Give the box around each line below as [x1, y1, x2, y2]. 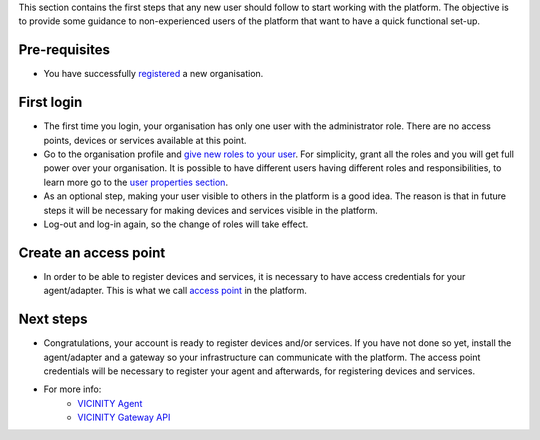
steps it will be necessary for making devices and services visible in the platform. [43, 204, 379, 216]
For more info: [43, 383, 102, 395]
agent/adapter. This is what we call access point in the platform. [43, 285, 307, 297]
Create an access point [18, 244, 166, 261]
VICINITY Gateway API [77, 411, 171, 424]
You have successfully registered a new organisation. [43, 68, 264, 80]
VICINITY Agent [77, 397, 143, 409]
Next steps [18, 311, 88, 328]
